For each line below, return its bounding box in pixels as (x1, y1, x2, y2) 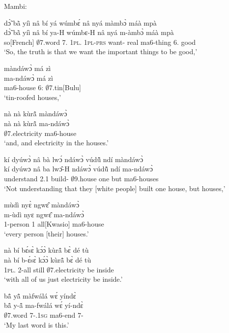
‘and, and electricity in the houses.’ (4, 137, 109, 148)
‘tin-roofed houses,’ (4, 92, 61, 102)
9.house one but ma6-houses (74, 173, 159, 183)
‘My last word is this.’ (4, 319, 69, 330)
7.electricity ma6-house (7, 128, 77, 138)
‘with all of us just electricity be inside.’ (4, 274, 123, 284)
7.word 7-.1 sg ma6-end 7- (7, 310, 84, 320)
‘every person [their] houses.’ (4, 228, 89, 238)
